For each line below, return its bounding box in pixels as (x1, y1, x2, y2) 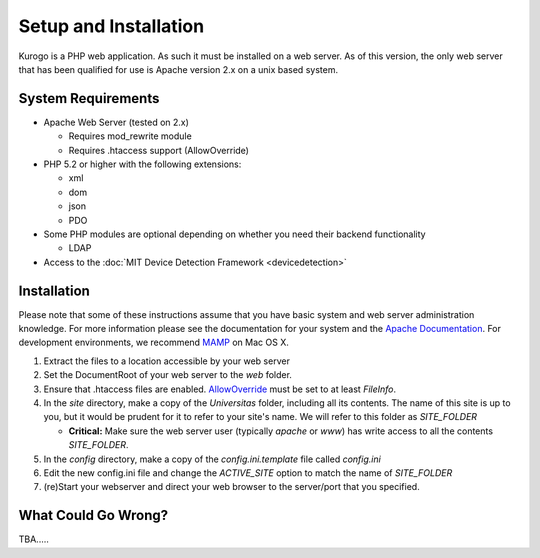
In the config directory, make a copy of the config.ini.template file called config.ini (43, 453, 382, 465)
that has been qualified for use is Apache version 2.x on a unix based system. (18, 63, 339, 75)
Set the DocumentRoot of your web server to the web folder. (43, 369, 292, 381)
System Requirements (18, 90, 160, 107)
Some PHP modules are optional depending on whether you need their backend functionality (43, 228, 426, 240)
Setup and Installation (18, 15, 205, 37)
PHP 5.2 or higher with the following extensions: (43, 158, 242, 170)
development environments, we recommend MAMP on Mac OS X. (18, 336, 289, 349)
